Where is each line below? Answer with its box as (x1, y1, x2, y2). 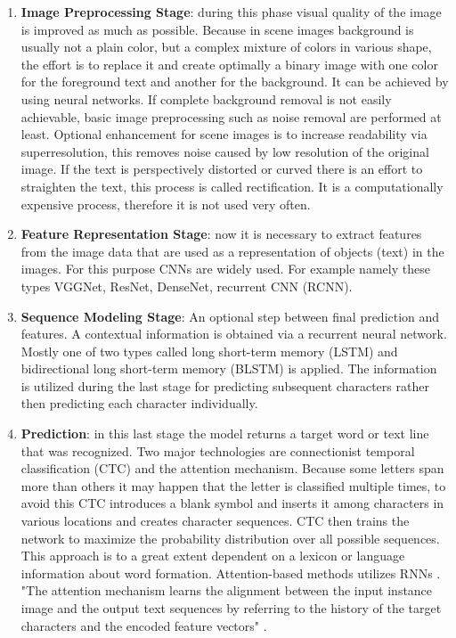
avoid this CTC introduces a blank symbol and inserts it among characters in (20, 494, 444, 512)
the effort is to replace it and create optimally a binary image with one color (20, 54, 438, 73)
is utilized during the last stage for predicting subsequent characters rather (20, 376, 429, 395)
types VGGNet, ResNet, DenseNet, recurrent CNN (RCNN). (20, 276, 353, 295)
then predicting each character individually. (20, 394, 258, 413)
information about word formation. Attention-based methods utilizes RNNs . (20, 563, 441, 582)
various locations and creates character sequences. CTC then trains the (20, 511, 410, 530)
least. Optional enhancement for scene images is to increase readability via (20, 125, 427, 143)
